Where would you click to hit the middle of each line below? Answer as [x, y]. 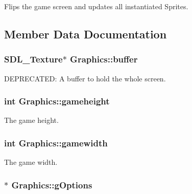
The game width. [31, 162]
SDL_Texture [33, 59]
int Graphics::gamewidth [56, 143]
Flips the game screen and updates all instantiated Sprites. [96, 6]
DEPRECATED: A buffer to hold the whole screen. [85, 78]
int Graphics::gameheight [57, 101]
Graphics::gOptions [52, 185]
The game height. [31, 120]
